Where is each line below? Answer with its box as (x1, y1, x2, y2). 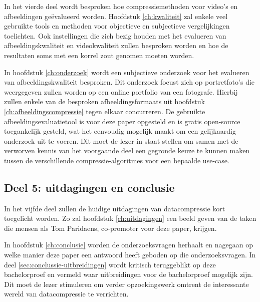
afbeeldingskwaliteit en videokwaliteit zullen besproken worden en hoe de (4, 40, 228, 51)
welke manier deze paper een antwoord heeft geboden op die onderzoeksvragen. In (4, 249, 256, 260)
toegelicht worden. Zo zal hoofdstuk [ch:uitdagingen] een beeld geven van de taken (4, 213, 256, 223)
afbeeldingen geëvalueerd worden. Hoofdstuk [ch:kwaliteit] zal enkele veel (4, 11, 228, 21)
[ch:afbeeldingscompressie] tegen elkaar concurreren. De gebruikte (4, 106, 205, 116)
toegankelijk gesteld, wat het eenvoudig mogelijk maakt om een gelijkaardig (4, 126, 236, 136)
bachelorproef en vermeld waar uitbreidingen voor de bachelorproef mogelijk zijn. (4, 269, 253, 279)
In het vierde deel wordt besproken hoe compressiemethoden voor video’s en (4, 1, 238, 11)
